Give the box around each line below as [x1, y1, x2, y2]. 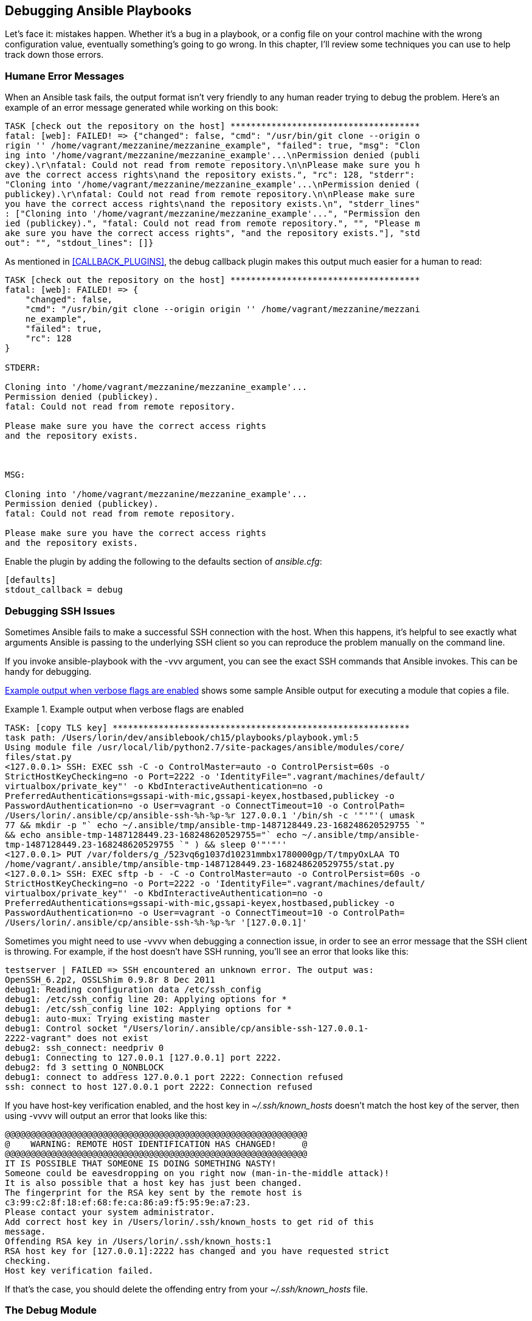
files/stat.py [5, 751, 72, 762]
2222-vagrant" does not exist [5, 1033, 149, 1043]
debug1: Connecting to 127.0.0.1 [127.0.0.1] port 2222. [5, 1052, 282, 1062]
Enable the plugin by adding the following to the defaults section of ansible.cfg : [5, 556, 322, 567]
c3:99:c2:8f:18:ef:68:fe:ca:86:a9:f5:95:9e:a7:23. [5, 1197, 251, 1207]
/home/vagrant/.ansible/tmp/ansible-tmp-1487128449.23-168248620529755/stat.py [5, 859, 395, 869]
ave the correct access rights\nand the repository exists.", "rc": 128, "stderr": [5, 170, 415, 180]
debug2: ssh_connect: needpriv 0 [5, 1042, 164, 1053]
